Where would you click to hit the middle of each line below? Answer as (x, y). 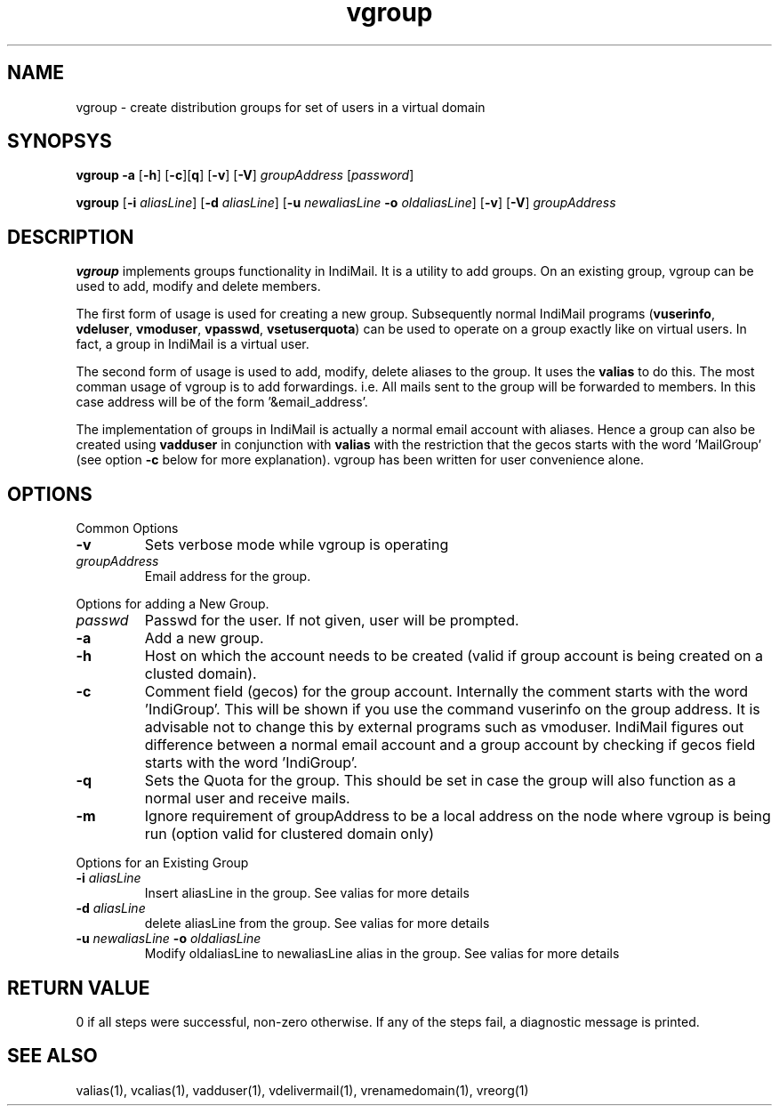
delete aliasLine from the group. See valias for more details (317, 923)
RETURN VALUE (79, 988)
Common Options (127, 528)
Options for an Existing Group (162, 863)
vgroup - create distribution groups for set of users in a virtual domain (281, 107)
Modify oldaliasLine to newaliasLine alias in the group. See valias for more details (382, 954)
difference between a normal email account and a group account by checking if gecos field (450, 745)
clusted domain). (201, 674)
